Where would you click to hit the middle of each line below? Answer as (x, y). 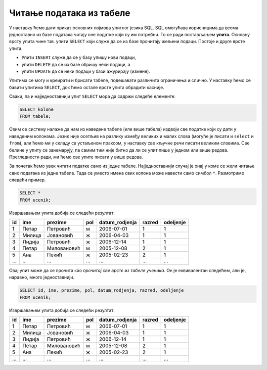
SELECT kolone (37, 110)
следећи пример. (27, 180)
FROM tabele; (35, 116)
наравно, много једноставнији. (42, 277)
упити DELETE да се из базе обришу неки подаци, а (76, 64)
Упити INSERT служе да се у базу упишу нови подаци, (79, 57)
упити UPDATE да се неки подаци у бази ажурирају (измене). (86, 71)
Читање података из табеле (70, 13)
